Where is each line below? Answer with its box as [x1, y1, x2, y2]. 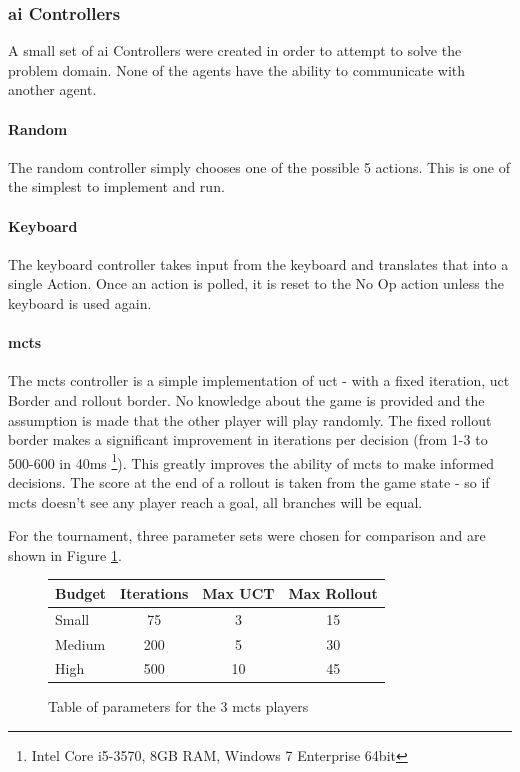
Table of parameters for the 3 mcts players [48, 696, 309, 717]
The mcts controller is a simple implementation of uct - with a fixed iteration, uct [8, 370, 510, 391]
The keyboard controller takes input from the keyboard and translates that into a [8, 253, 509, 274]
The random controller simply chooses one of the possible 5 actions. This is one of [8, 156, 510, 177]
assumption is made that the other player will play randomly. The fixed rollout [8, 409, 492, 430]
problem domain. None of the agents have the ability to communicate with [8, 59, 466, 80]
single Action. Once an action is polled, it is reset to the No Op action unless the [8, 273, 504, 294]
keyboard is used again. [8, 292, 152, 313]
